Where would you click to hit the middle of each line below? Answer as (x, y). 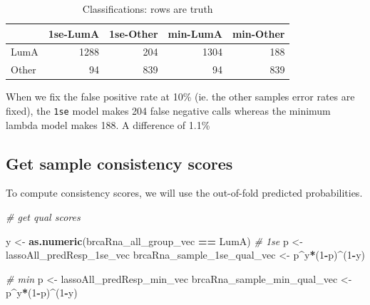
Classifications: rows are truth (148, 9)
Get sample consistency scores (119, 163)
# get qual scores (43, 217)
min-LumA (195, 33)
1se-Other (134, 33)
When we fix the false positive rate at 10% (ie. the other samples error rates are (180, 97)
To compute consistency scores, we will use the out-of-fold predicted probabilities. (184, 193)
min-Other (258, 33)
